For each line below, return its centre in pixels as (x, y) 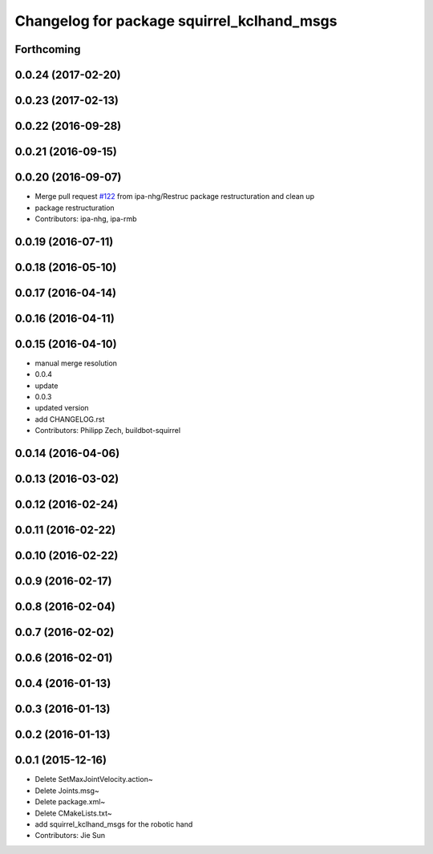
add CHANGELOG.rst (70, 419)
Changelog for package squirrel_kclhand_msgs (176, 21)
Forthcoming (48, 49)
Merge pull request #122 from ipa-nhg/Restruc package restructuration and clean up (174, 196)
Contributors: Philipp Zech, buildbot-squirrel (107, 431)
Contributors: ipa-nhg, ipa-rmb (86, 219)
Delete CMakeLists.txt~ (73, 813)
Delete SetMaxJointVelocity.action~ (94, 779)
